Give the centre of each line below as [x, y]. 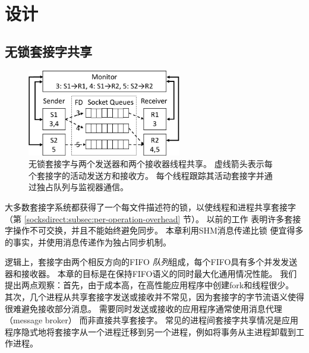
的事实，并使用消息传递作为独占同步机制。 [88, 242]
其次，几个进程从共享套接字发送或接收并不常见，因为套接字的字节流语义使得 [154, 297]
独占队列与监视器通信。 [82, 187]
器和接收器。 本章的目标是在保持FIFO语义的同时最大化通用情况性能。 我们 [151, 273]
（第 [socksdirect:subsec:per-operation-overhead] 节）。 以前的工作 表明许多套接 [153, 218]
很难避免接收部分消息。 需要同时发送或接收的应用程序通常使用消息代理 [144, 308]
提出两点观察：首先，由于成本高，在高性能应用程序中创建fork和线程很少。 [149, 285]
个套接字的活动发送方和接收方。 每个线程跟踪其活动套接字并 [146, 175]
